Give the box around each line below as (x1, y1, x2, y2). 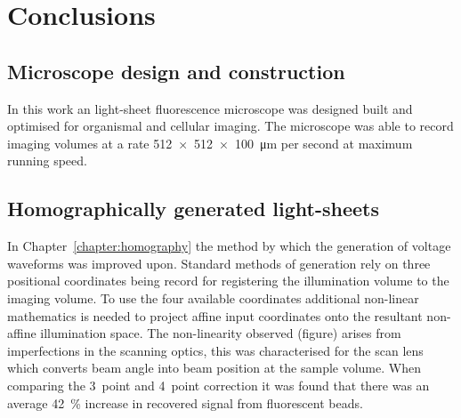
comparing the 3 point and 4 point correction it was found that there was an (7, 375, 430, 394)
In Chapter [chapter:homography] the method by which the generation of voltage (7, 237, 451, 255)
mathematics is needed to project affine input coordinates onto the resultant (7, 306, 423, 325)
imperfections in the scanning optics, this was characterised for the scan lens (7, 341, 424, 359)
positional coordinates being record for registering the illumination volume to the (7, 271, 449, 290)
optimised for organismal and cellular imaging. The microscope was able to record (7, 117, 454, 135)
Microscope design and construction (7, 57, 345, 84)
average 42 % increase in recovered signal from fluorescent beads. (7, 393, 363, 412)
